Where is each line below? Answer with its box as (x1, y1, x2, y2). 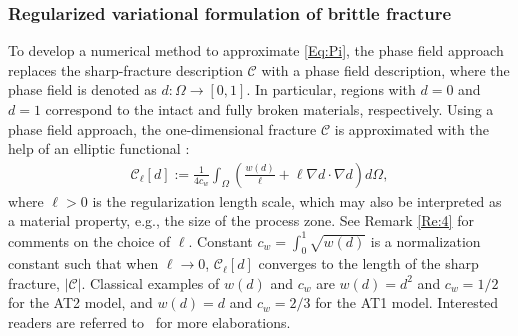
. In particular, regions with (246, 79, 416, 100)
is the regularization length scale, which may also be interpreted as (92, 190, 502, 211)
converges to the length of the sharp (258, 253, 479, 274)
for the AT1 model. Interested (315, 292, 499, 313)
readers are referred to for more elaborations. (8, 312, 291, 333)
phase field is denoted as (8, 79, 157, 100)
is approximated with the (334, 118, 489, 139)
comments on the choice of (8, 230, 171, 251)
